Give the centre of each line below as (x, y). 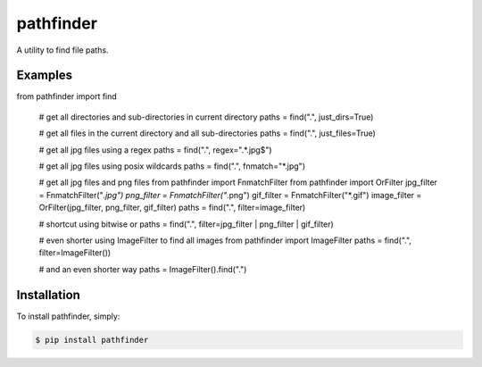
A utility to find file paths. (62, 50)
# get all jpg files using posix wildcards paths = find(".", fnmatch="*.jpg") (172, 166)
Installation (48, 295)
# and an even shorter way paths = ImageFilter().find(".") (143, 269)
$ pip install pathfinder (92, 340)
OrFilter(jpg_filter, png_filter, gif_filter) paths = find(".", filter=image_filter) (172, 208)
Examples (45, 75)
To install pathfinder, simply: (68, 316)
